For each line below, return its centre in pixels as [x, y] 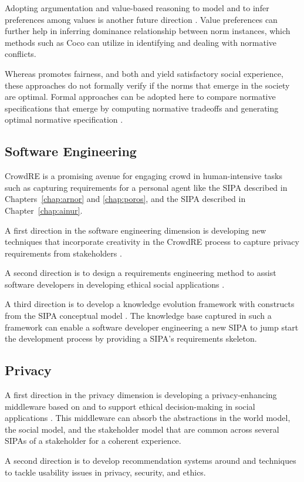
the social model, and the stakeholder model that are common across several [142, 429]
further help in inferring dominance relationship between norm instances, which [148, 31]
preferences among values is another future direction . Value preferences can [141, 19]
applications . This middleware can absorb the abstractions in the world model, [148, 418]
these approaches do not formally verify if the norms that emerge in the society [147, 85]
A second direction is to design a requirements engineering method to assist [141, 273]
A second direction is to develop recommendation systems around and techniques [151, 461]
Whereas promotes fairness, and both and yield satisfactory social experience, [144, 73]
